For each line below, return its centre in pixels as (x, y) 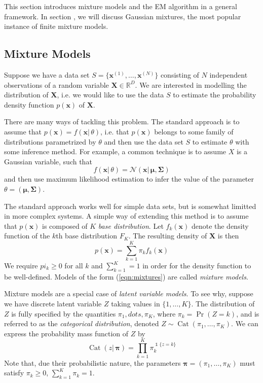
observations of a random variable (57, 84)
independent (229, 74)
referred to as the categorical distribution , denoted (82, 323)
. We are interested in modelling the (191, 84)
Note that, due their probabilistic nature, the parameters (92, 362)
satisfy (14, 373)
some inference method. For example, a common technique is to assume (115, 151)
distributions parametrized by (50, 141)
